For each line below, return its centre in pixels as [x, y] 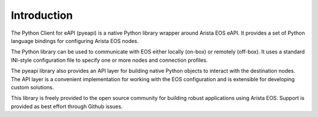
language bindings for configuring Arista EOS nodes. [75, 41]
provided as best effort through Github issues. [67, 106]
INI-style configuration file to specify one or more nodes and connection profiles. [110, 60]
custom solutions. [32, 87]
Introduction [42, 15]
